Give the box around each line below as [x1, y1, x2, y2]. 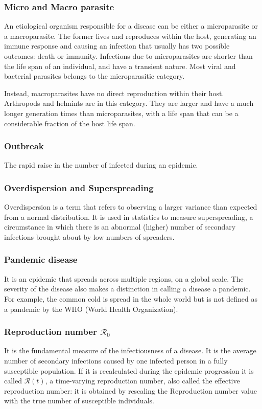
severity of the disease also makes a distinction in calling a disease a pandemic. [4, 283, 251, 294]
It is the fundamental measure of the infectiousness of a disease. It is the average [4, 345, 256, 356]
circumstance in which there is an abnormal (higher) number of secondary [4, 221, 236, 232]
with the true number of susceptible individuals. [4, 395, 154, 406]
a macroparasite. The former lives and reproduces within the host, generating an [4, 30, 256, 41]
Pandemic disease [4, 253, 78, 266]
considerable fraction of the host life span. [4, 118, 135, 128]
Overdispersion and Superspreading [4, 181, 154, 194]
